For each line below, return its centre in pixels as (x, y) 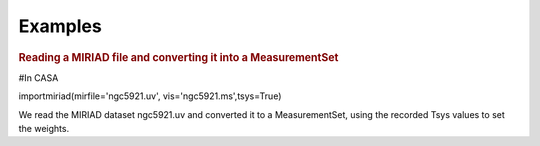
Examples (60, 26)
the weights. (44, 128)
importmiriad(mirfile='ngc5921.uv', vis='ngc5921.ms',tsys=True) (150, 96)
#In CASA (38, 77)
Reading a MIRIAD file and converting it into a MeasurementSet (178, 57)
